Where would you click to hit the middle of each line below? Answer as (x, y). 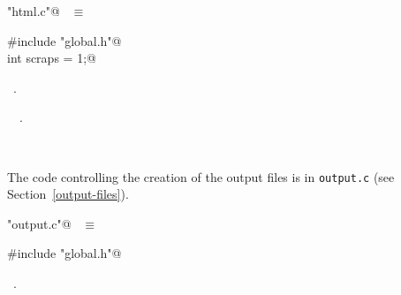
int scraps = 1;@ (52, 58)
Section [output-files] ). (68, 194)
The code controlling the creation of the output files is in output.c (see (201, 176)
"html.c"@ (34, 11)
